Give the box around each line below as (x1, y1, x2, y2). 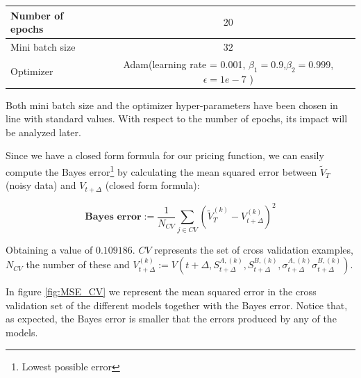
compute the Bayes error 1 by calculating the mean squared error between (6, 163, 317, 179)
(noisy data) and (6, 178, 76, 192)
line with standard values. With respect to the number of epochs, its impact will (6, 111, 348, 126)
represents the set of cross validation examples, (154, 242, 353, 256)
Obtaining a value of (6, 242, 93, 256)
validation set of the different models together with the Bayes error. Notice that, (6, 297, 348, 312)
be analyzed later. (6, 124, 81, 139)
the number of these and (26, 257, 130, 272)
